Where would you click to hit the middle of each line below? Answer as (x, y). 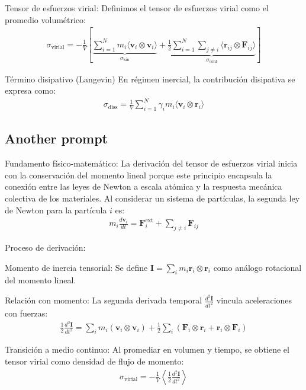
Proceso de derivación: (45, 247)
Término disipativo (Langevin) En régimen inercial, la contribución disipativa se (150, 79)
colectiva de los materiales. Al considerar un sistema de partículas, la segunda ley (152, 198)
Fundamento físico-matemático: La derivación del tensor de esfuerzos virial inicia (151, 163)
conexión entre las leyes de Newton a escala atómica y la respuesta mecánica (144, 186)
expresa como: (30, 90)
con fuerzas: (26, 313)
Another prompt (56, 138)
